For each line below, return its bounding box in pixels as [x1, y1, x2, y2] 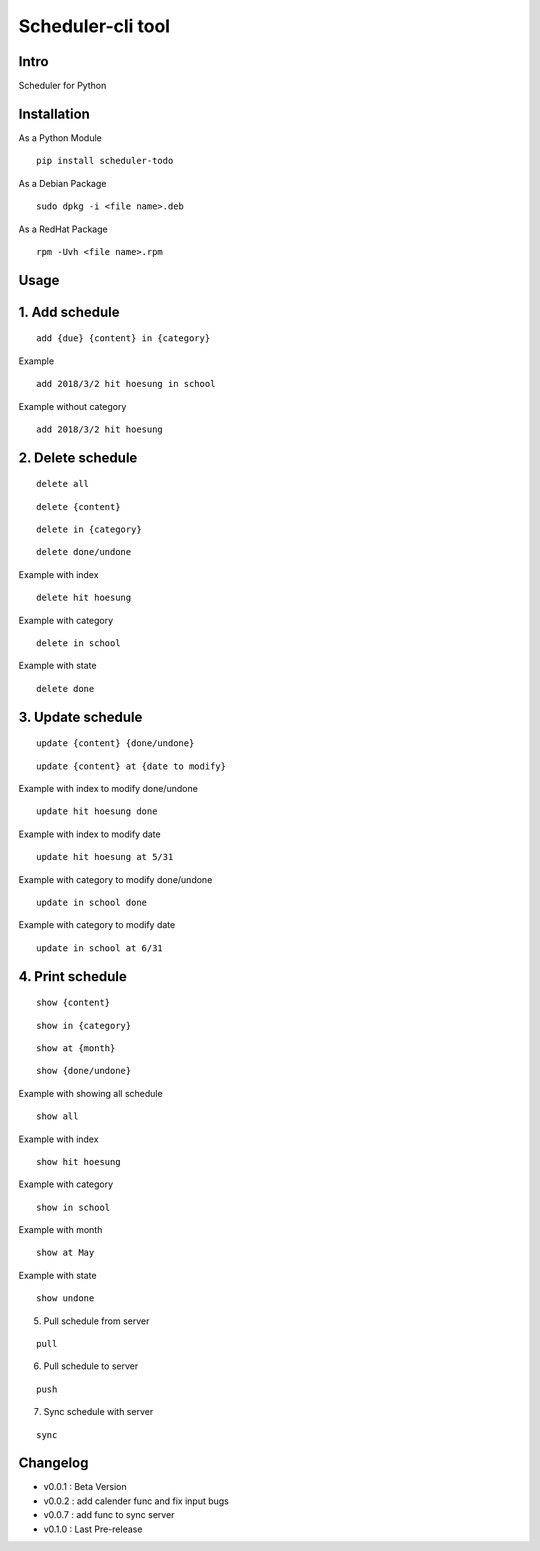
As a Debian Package [18, 177, 107, 189]
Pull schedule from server [43, 1315, 150, 1327]
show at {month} [36, 1042, 116, 1054]
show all [36, 1111, 79, 1122]
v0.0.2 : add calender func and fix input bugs [43, 1495, 230, 1507]
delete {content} [36, 501, 121, 512]
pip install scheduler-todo [36, 155, 174, 167]
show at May [36, 1247, 95, 1259]
